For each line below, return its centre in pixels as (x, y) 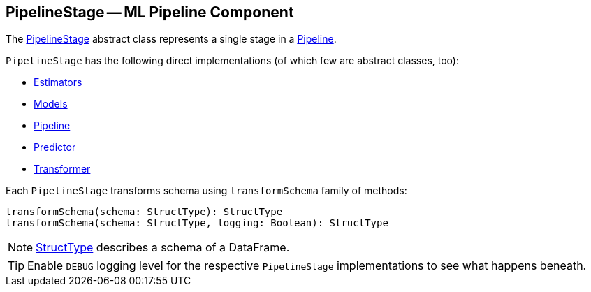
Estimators (58, 82)
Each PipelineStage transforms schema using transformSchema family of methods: (206, 191)
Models (51, 104)
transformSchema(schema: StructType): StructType (144, 212)
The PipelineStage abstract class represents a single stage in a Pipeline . (171, 39)
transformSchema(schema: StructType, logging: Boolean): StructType (197, 223)
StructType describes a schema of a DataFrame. (163, 248)
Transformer (62, 169)
